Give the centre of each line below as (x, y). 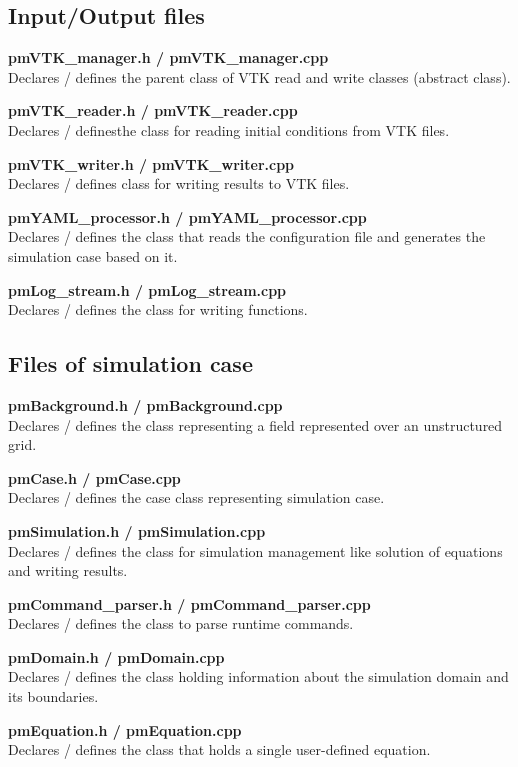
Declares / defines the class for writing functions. (158, 309)
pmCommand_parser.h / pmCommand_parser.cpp (189, 603)
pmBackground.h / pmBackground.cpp (145, 404)
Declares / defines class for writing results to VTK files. (179, 183)
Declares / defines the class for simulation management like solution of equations (255, 550)
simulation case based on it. (93, 255)
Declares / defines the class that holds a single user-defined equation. (219, 749)
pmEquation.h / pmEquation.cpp (125, 729)
